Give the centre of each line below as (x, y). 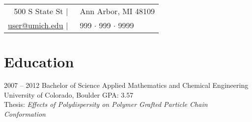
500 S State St (39, 11)
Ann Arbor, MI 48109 (117, 11)
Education (39, 62)
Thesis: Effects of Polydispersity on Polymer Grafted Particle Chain (106, 104)
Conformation (25, 113)
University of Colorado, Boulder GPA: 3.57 (69, 94)
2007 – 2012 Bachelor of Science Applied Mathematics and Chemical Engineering (126, 85)
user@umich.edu (36, 25)
